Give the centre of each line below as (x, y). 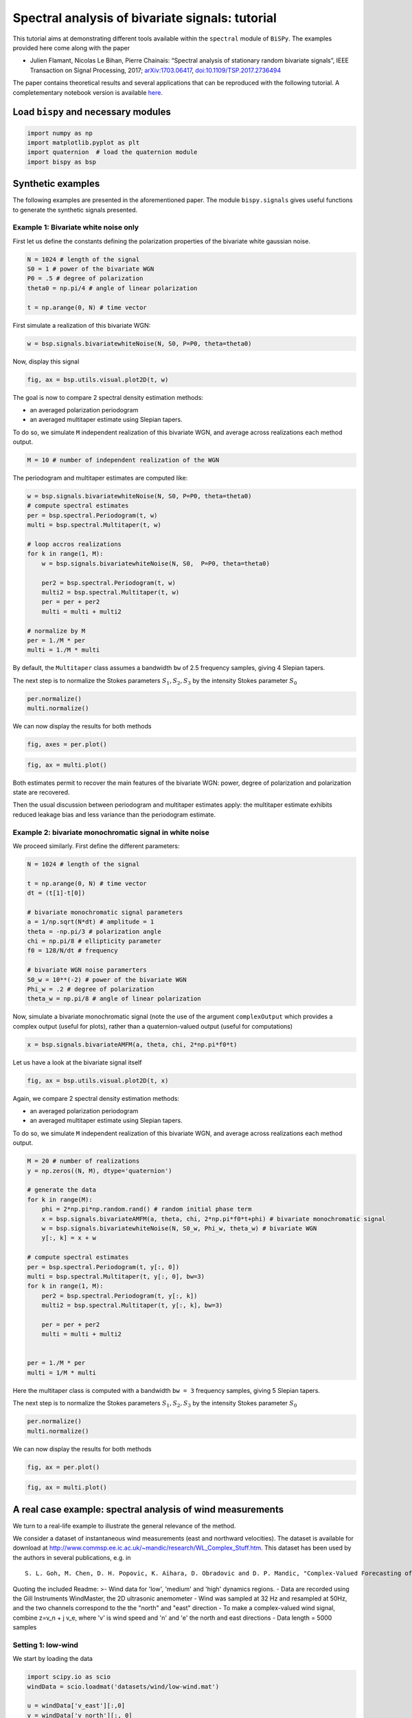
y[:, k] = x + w (69, 1238)
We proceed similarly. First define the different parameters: (96, 846)
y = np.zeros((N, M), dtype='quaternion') (100, 1171)
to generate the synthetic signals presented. (75, 210)
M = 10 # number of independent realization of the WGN (123, 460)
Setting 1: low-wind (46, 1644)
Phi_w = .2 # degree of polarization (91, 989)
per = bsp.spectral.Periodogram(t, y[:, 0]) (103, 1267)
